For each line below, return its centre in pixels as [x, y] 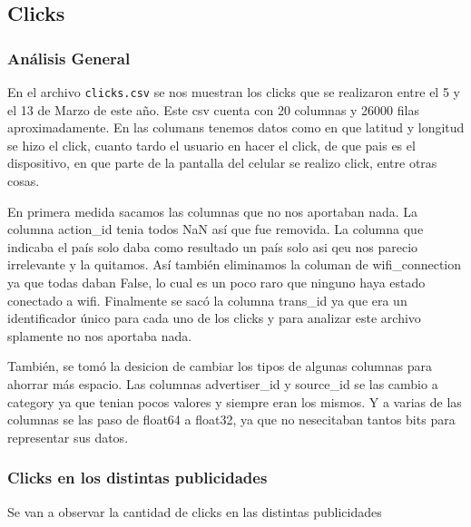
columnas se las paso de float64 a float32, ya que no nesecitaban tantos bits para [231, 420]
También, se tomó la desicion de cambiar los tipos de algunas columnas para [220, 366]
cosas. [24, 181]
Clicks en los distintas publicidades [137, 478]
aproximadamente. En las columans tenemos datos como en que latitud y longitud [236, 127]
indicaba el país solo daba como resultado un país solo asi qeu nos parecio [213, 246]
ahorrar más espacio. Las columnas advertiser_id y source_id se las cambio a [223, 383]
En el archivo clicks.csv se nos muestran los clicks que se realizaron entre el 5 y [234, 92]
